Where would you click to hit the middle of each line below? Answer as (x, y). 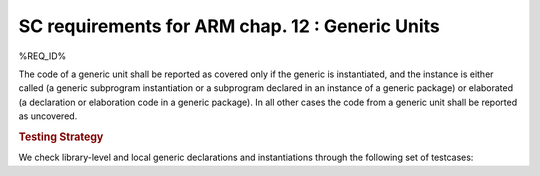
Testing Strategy (61, 137)
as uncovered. (48, 116)
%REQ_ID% (42, 56)
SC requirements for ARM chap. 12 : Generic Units (229, 26)
